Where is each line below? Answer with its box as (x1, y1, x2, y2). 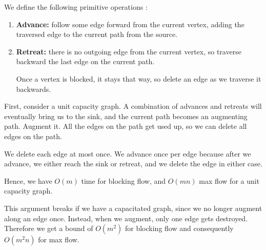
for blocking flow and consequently (125, 223, 234, 234)
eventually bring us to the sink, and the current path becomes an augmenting (4, 110, 248, 121)
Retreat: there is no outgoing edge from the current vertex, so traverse (16, 46, 241, 56)
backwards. (16, 83, 51, 94)
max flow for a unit (199, 175, 260, 186)
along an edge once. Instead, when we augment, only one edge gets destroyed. (4, 213, 248, 223)
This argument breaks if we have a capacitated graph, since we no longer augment (4, 202, 262, 213)
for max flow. (38, 234, 79, 245)
